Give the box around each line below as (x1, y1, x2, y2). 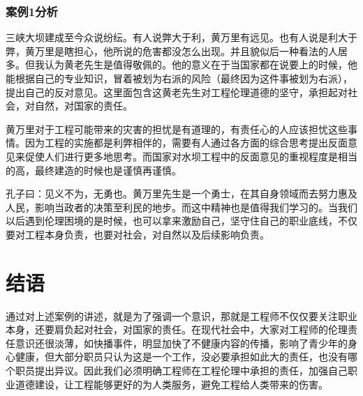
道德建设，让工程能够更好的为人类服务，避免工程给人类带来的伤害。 (15, 376, 328, 391)
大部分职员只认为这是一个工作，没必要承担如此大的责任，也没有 (54, 349, 348, 364)
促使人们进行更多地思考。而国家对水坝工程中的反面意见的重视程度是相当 (24, 148, 357, 163)
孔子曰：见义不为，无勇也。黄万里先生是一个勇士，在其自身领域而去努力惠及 (6, 186, 357, 201)
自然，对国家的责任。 (34, 98, 133, 113)
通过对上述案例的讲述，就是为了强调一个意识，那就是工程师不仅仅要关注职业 (6, 308, 357, 323)
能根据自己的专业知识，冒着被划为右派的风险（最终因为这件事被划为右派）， (6, 71, 353, 85)
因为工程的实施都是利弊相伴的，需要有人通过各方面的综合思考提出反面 (24, 135, 348, 150)
